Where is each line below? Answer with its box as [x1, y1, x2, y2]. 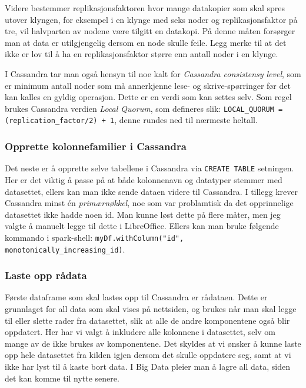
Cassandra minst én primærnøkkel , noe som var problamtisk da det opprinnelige [5, 197, 294, 209]
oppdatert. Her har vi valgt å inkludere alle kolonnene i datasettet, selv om [5, 326, 275, 338]
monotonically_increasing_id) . [5, 243, 125, 255]
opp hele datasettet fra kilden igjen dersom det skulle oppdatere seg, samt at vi [5, 349, 291, 361]
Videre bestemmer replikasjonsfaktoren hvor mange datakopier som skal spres [5, 2, 285, 14]
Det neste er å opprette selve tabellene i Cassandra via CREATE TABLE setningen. [5, 162, 294, 174]
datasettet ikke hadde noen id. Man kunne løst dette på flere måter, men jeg [5, 208, 281, 220]
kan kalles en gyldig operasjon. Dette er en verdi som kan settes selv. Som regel [5, 91, 292, 103]
